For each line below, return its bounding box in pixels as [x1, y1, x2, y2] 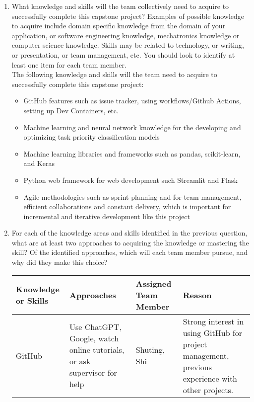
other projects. [183, 384, 234, 396]
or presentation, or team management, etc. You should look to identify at [11, 49, 235, 60]
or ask [69, 355, 91, 367]
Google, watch [69, 332, 119, 344]
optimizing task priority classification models [23, 132, 160, 142]
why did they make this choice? [11, 257, 108, 267]
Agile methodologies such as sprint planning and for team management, [23, 191, 242, 202]
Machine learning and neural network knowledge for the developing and [23, 122, 241, 132]
